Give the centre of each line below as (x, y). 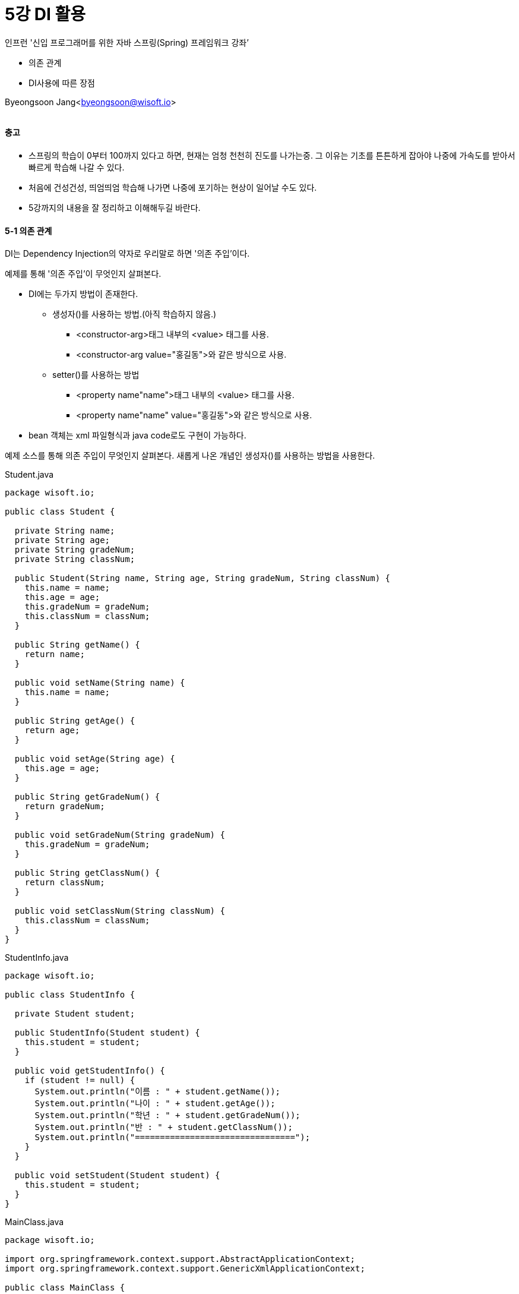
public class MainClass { (65, 1288)
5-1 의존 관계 (29, 231)
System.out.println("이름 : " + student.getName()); (158, 1092)
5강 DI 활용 (45, 14)
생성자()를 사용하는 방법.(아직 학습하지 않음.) (135, 314)
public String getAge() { (75, 721)
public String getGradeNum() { (87, 797)
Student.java (29, 475)
